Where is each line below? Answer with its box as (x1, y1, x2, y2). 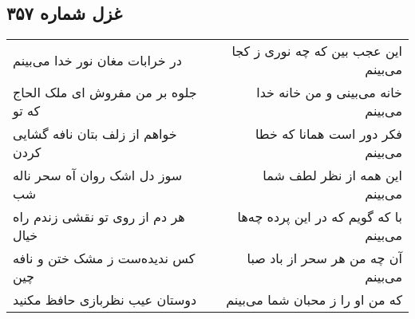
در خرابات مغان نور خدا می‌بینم (13, 50, 182, 69)
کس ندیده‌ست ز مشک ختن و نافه (13, 249, 196, 268)
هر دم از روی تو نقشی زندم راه (13, 207, 185, 226)
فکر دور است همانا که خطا (255, 124, 402, 144)
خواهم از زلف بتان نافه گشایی (13, 124, 177, 144)
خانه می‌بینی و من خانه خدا (256, 83, 402, 102)
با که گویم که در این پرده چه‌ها (237, 207, 402, 226)
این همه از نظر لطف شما (263, 166, 402, 185)
